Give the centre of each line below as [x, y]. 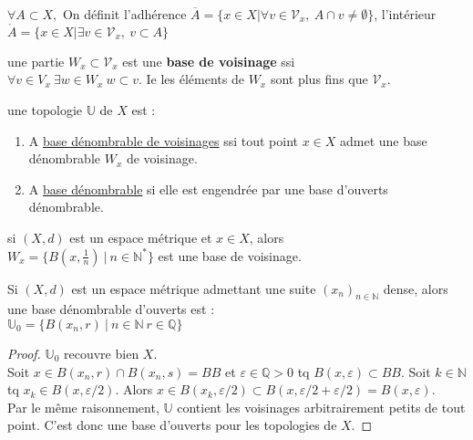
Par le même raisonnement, [83, 407]
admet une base [384, 140]
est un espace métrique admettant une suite [194, 288]
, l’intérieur [405, 14]
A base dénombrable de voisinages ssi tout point [164, 140]
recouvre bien [102, 353]
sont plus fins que [319, 79]
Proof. [24, 353]
